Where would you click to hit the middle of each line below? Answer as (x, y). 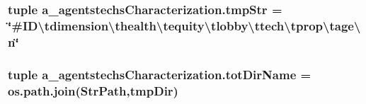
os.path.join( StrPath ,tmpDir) (93, 90)
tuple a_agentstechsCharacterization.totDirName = (160, 74)
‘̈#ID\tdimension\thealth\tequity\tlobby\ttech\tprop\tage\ (184, 25)
